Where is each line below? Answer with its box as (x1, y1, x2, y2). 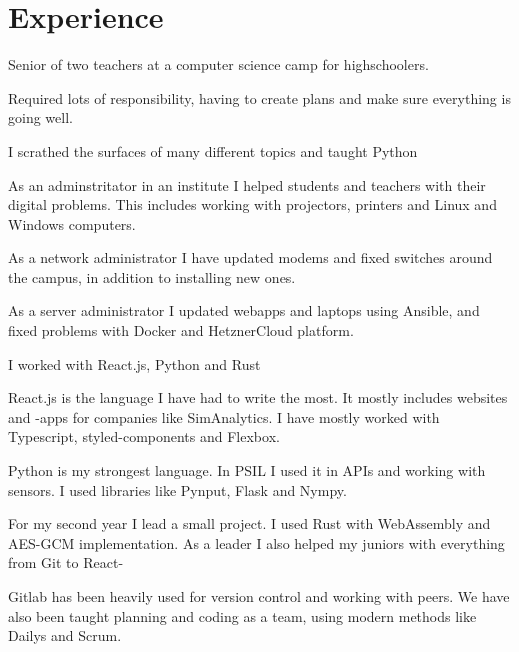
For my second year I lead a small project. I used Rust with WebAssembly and (8, 513, 491, 534)
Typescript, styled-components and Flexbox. (8, 426, 280, 447)
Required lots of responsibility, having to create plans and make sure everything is (8, 87, 511, 108)
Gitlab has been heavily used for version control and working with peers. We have (8, 586, 510, 606)
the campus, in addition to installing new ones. (8, 266, 296, 287)
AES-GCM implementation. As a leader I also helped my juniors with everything (8, 532, 505, 553)
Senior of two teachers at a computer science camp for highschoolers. (8, 54, 429, 75)
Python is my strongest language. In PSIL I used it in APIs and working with (8, 460, 486, 481)
